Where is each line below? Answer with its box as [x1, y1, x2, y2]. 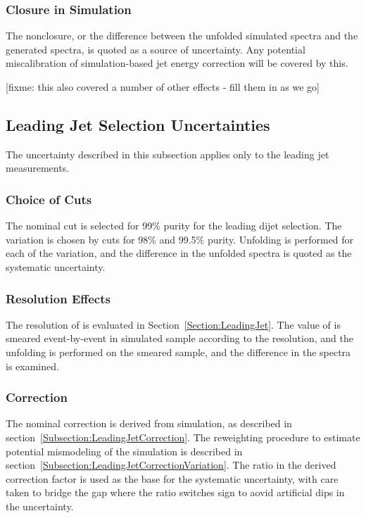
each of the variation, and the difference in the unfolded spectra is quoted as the [6, 246, 352, 260]
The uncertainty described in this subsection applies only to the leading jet [6, 146, 329, 161]
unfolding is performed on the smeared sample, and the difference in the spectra [6, 344, 351, 359]
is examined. [6, 358, 59, 373]
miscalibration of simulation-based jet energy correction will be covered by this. [6, 56, 348, 70]
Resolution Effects [6, 289, 111, 307]
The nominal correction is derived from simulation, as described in [6, 416, 292, 431]
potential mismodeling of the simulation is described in [6, 443, 243, 458]
